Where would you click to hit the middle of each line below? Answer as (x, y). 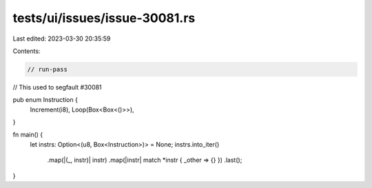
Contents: (27, 51)
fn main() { (28, 135)
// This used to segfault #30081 (58, 87)
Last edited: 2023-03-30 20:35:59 (62, 39)
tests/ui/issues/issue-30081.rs (104, 18)
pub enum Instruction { (45, 100)
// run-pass (48, 69)
